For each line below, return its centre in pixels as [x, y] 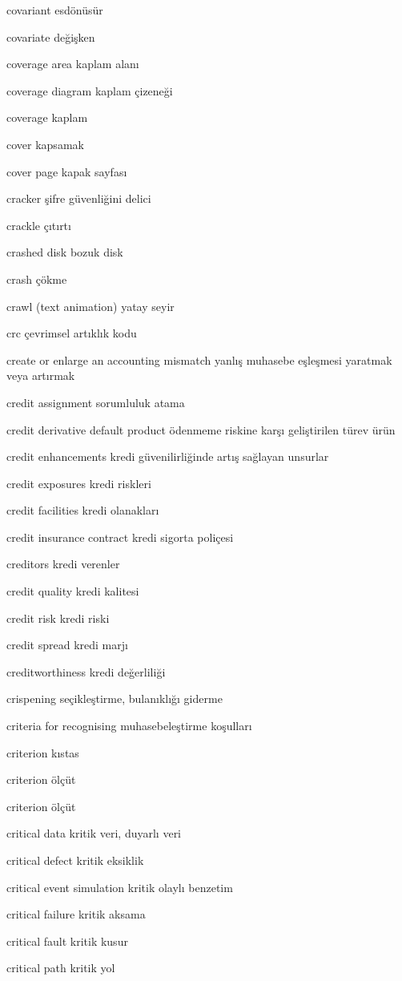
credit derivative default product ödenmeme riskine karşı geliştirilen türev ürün [201, 429]
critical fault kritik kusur [67, 941]
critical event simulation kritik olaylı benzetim [120, 887]
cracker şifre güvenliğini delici [79, 198]
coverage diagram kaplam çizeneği [90, 90]
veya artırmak [41, 375]
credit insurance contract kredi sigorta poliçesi [120, 537]
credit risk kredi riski [58, 618]
